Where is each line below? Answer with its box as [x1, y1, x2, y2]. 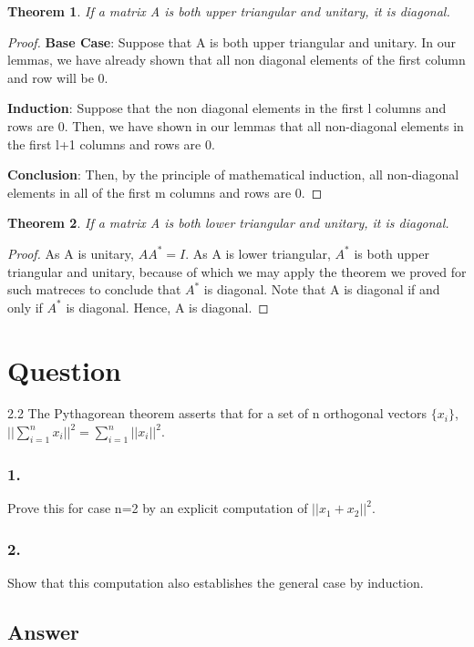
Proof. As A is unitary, [7, 243, 134, 262]
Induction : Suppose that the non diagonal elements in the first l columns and [7, 98, 447, 118]
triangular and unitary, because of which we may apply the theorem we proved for [7, 262, 467, 281]
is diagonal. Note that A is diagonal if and [203, 280, 440, 299]
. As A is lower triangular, [185, 243, 331, 262]
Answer [7, 617, 80, 645]
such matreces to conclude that [7, 280, 181, 299]
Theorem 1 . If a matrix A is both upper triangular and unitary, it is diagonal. [7, 2, 450, 20]
